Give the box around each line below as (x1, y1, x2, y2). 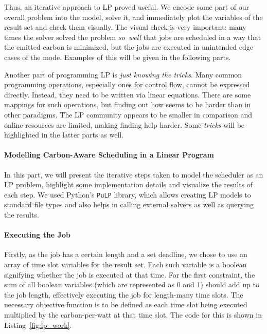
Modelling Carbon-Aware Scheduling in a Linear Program (4, 149, 214, 160)
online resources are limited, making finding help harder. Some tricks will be (4, 119, 245, 130)
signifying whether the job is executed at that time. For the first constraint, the (4, 269, 255, 280)
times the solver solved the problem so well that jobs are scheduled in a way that (4, 31, 261, 42)
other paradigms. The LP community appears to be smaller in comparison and (4, 109, 252, 120)
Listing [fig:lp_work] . (4, 319, 72, 330)
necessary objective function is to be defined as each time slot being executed (4, 299, 247, 310)
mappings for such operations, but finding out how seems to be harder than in (4, 99, 251, 110)
